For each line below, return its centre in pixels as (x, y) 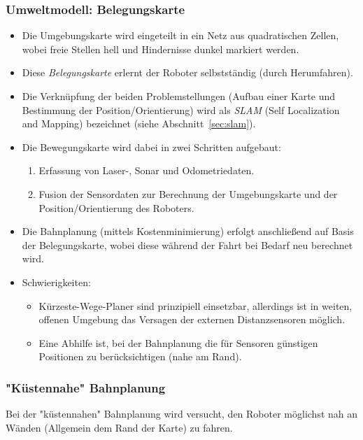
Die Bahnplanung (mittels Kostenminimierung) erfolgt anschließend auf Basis (188, 231)
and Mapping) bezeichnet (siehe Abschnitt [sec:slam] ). (139, 123)
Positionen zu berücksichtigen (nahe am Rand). (140, 356)
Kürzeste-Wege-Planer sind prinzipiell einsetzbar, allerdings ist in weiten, (195, 305)
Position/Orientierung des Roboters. (116, 207)
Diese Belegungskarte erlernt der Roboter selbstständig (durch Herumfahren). (187, 72)
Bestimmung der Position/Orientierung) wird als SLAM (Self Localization (181, 109)
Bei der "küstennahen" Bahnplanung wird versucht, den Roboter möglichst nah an (182, 414)
